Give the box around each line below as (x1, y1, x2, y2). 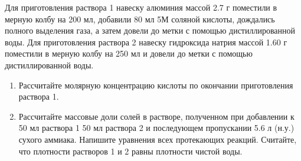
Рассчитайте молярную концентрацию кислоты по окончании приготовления (18, 78, 293, 91)
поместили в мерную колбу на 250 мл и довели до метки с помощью (5, 47, 253, 60)
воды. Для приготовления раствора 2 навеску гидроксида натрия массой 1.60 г (5, 35, 287, 48)
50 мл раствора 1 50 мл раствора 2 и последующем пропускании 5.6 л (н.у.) (18, 121, 295, 134)
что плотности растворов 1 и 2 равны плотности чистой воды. (18, 144, 243, 157)
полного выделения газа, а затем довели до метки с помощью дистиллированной (5, 24, 296, 37)
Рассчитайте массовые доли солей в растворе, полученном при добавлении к (18, 110, 295, 122)
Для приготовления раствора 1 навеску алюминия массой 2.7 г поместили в (5, 1, 277, 13)
